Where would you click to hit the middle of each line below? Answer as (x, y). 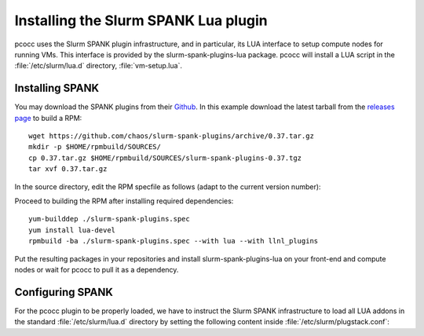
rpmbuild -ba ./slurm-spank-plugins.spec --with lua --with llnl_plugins (174, 241)
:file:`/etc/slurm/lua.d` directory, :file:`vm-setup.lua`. (98, 66)
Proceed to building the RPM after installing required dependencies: (124, 201)
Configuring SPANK (64, 292)
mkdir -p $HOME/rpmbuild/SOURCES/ (95, 147)
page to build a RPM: (48, 118)
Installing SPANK (57, 88)
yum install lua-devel (72, 230)
